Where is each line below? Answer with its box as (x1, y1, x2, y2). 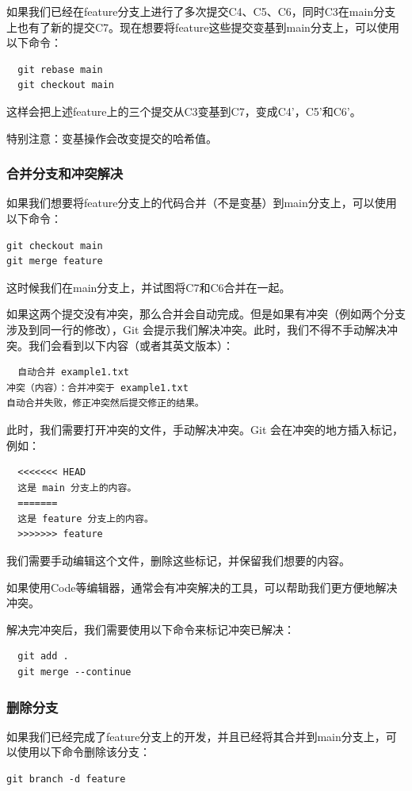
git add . (17, 651, 69, 662)
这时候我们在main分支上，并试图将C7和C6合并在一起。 (6, 278, 291, 295)
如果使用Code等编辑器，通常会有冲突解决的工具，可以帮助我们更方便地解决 (6, 578, 398, 595)
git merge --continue (17, 666, 132, 678)
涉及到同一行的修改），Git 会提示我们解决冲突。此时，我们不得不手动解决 (6, 321, 387, 337)
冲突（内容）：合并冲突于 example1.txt (6, 382, 189, 394)
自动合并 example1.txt (17, 367, 129, 378)
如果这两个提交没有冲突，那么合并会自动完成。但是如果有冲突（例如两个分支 (6, 305, 406, 322)
